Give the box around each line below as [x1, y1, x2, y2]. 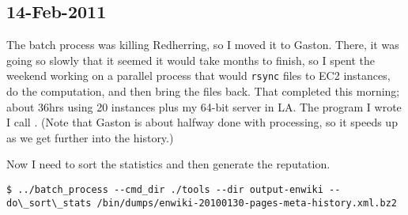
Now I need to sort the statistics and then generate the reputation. [6, 156, 331, 172]
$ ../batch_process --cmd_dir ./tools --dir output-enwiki [6, 184, 323, 196]
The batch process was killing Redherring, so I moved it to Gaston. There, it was [6, 36, 399, 53]
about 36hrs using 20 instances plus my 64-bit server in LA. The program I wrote [6, 98, 402, 115]
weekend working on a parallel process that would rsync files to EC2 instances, [6, 67, 391, 84]
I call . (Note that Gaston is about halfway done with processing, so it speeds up [6, 114, 398, 130]
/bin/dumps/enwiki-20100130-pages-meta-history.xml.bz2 [96, 197, 397, 209]
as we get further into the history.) [6, 129, 174, 145]
